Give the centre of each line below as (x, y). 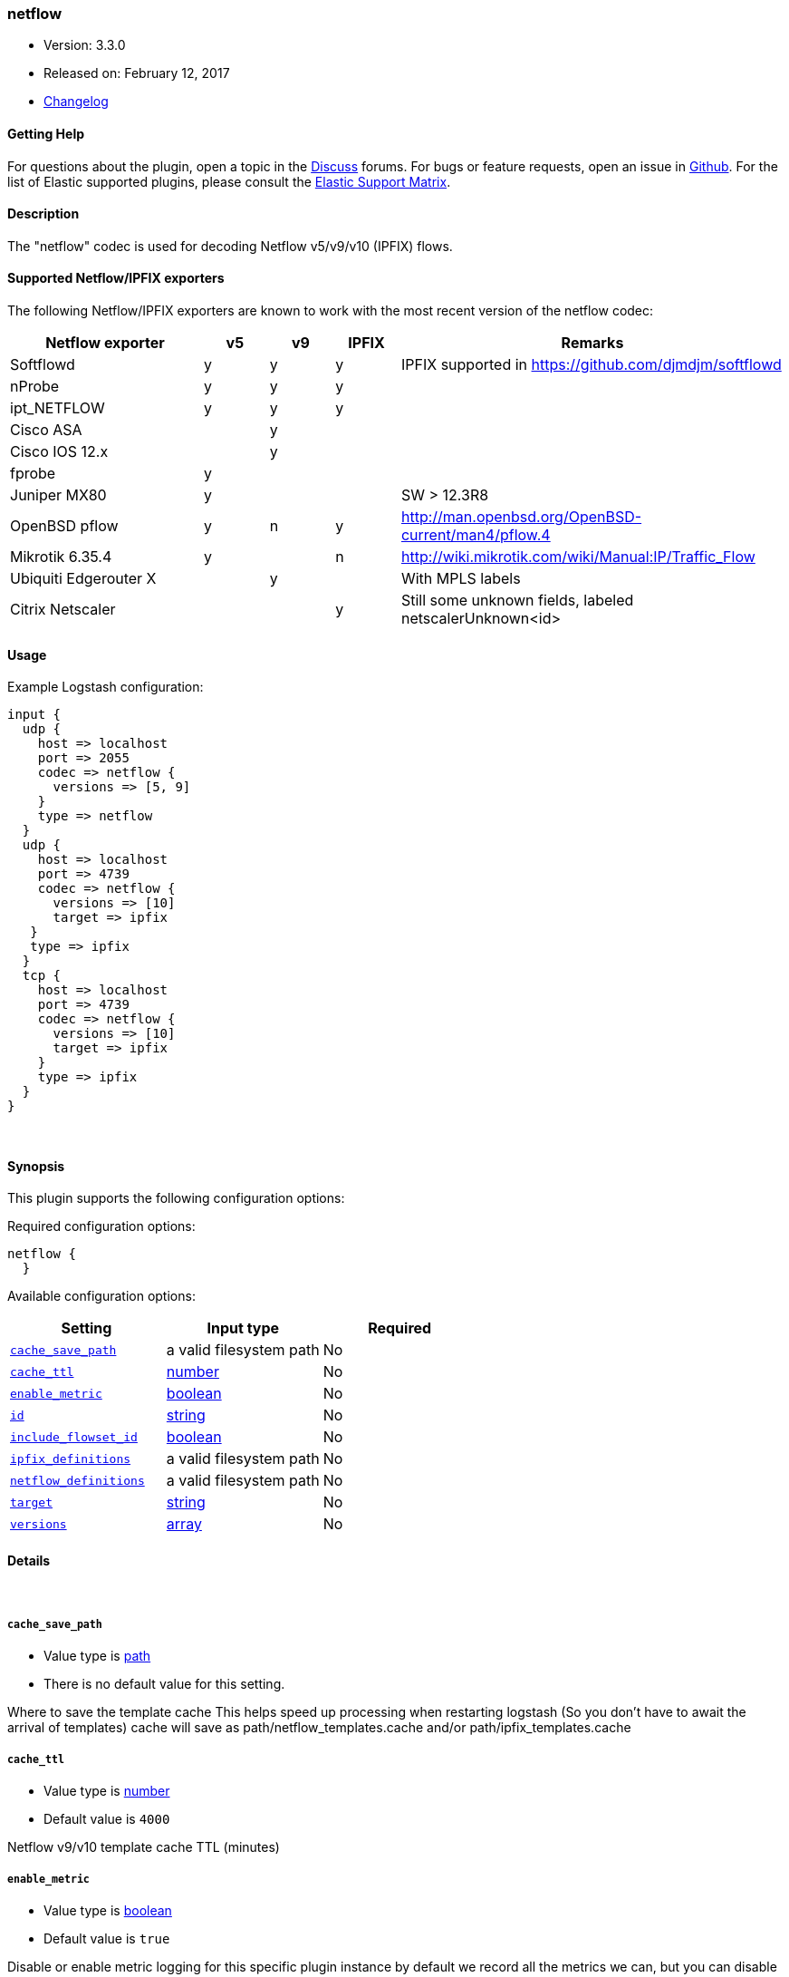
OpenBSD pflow (64, 526)
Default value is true (107, 1939)
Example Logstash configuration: (106, 687)
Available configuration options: (101, 1296)
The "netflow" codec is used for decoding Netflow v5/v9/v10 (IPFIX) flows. (230, 246)
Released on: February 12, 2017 (137, 73)
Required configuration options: (101, 1226)
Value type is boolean (108, 1911)
